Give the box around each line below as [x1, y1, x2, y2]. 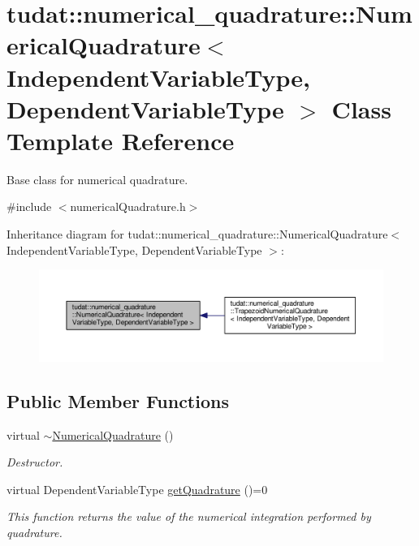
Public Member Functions [6, 388, 229, 413]
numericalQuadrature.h [70, 198, 186, 215]
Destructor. [6, 454, 63, 471]
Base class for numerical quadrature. [6, 170, 188, 187]
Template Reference [6, 123, 235, 157]
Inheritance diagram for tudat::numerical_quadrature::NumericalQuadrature [6, 226, 388, 243]
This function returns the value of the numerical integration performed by [6, 508, 371, 525]
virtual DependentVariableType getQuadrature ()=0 [6, 480, 268, 497]
